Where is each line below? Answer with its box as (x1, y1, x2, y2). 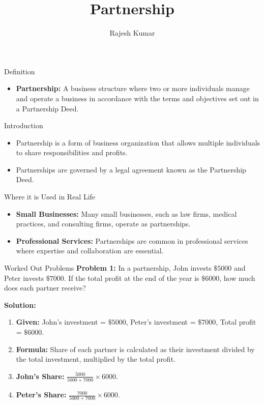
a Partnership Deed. (16, 103, 79, 113)
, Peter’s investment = (126, 316, 196, 327)
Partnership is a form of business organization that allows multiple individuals (16, 137, 260, 148)
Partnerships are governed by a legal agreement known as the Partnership (16, 164, 246, 175)
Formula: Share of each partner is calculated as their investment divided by (16, 343, 255, 354)
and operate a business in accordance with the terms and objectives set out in (16, 93, 259, 103)
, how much (219, 272, 255, 283)
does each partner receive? (4, 282, 86, 293)
